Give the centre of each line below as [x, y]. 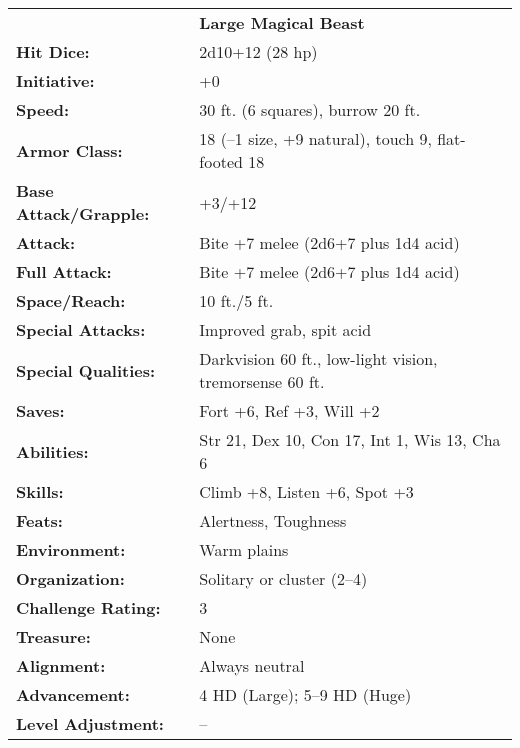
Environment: [71, 549]
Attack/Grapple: [83, 213]
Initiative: [55, 80]
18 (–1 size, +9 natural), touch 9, [315, 138]
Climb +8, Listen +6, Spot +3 [306, 491]
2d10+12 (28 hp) [258, 51]
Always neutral [252, 665]
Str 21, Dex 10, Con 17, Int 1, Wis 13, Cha [350, 439]
